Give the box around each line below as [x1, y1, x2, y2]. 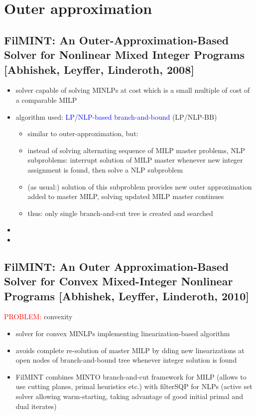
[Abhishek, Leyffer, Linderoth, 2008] [4, 61, 194, 77]
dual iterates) [15, 401, 57, 411]
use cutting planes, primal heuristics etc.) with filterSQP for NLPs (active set [15, 381, 253, 392]
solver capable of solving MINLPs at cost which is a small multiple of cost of [15, 85, 250, 95]
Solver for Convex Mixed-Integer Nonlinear [4, 273, 233, 289]
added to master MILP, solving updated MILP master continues [27, 191, 224, 202]
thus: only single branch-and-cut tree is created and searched [27, 207, 213, 218]
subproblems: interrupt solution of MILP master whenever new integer [27, 155, 243, 165]
